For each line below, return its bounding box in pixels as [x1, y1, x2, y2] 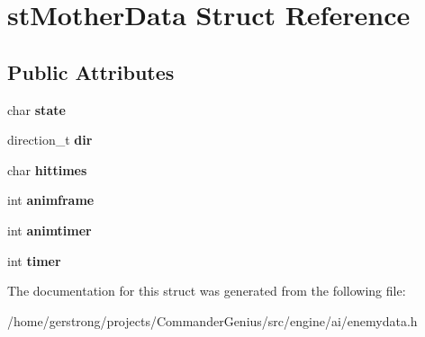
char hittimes [7, 160, 87, 179]
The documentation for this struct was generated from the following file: [7, 281, 406, 300]
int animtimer [7, 220, 92, 239]
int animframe [7, 191, 95, 209]
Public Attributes [7, 58, 175, 85]
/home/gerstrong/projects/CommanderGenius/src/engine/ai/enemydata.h [7, 311, 418, 330]
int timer [7, 251, 61, 270]
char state [7, 100, 66, 119]
